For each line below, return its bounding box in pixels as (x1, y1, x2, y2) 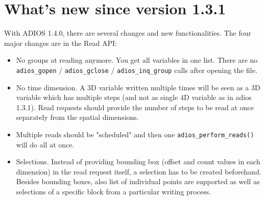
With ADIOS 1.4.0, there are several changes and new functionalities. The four (4, 28, 251, 38)
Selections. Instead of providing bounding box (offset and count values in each (16, 156, 260, 167)
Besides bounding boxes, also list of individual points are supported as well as (16, 176, 260, 187)
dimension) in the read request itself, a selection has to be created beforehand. (16, 166, 261, 177)
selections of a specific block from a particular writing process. (16, 186, 211, 196)
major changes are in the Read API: (4, 37, 117, 48)
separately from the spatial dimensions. (16, 112, 139, 122)
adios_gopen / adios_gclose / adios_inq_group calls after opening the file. (16, 64, 257, 75)
